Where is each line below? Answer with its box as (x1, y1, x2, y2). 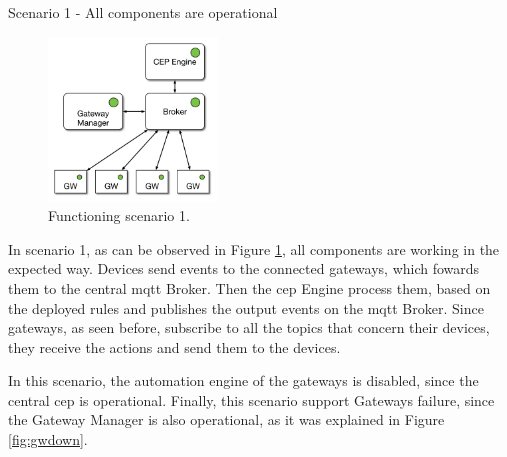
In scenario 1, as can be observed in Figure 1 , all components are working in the (8, 238, 500, 259)
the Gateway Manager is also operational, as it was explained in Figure (8, 409, 445, 430)
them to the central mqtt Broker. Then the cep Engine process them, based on (8, 277, 491, 298)
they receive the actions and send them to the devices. (8, 336, 341, 357)
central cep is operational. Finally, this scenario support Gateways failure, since (8, 389, 495, 410)
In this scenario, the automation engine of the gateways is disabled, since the (8, 370, 479, 391)
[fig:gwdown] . (8, 429, 88, 450)
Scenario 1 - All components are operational (8, 2, 278, 22)
